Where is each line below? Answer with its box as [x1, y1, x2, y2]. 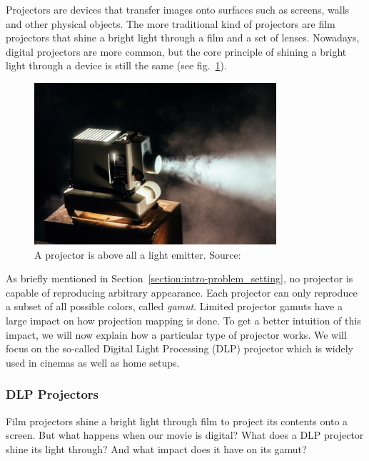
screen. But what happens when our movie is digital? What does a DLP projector [6, 427, 364, 442]
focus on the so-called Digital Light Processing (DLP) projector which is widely [6, 341, 354, 356]
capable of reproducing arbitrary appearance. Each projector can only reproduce [6, 284, 358, 299]
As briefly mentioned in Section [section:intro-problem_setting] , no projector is [6, 271, 353, 286]
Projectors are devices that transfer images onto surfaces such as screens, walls [6, 2, 350, 16]
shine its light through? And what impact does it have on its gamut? [6, 441, 307, 456]
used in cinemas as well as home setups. [6, 355, 180, 370]
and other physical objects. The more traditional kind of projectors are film [6, 16, 335, 31]
